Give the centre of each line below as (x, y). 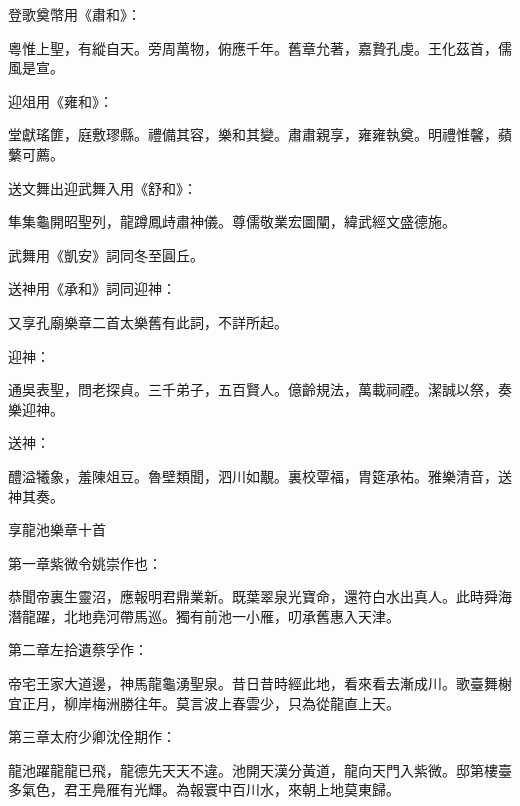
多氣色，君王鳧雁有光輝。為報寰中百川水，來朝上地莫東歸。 (204, 789)
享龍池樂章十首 (57, 529)
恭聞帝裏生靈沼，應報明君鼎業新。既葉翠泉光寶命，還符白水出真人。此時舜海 (260, 596)
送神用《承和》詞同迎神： (92, 288)
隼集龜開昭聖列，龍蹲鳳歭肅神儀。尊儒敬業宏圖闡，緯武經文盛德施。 (232, 221)
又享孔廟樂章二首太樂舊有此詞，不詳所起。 (148, 321)
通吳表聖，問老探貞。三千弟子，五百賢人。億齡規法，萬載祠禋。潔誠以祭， (253, 389)
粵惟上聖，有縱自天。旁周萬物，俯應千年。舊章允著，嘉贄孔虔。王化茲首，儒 (260, 47)
